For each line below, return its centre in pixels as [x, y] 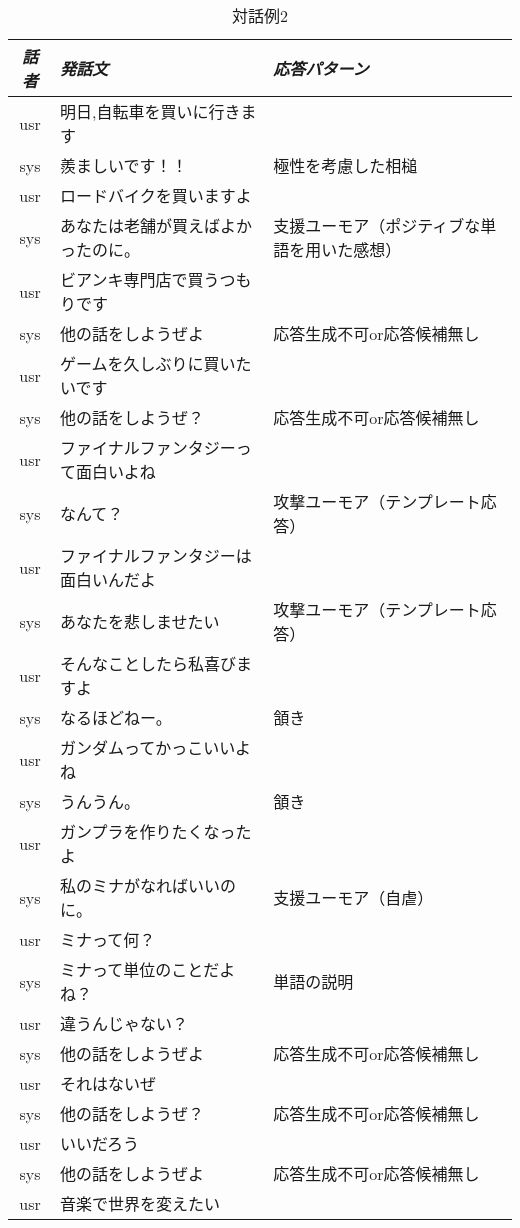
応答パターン [321, 68]
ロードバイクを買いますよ [156, 195]
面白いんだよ [108, 579]
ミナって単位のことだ [140, 969]
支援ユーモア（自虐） [353, 897]
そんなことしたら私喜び [148, 663]
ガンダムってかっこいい [147, 747]
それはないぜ [108, 1083]
